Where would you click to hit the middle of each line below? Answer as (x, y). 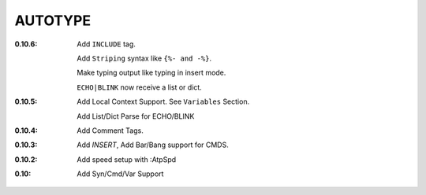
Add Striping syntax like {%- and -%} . (144, 58)
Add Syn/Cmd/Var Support (120, 174)
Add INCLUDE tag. (106, 44)
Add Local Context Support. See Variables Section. (163, 101)
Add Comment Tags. (110, 131)
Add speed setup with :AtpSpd (127, 159)
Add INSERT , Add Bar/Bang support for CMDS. (153, 145)
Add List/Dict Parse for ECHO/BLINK (136, 116)
